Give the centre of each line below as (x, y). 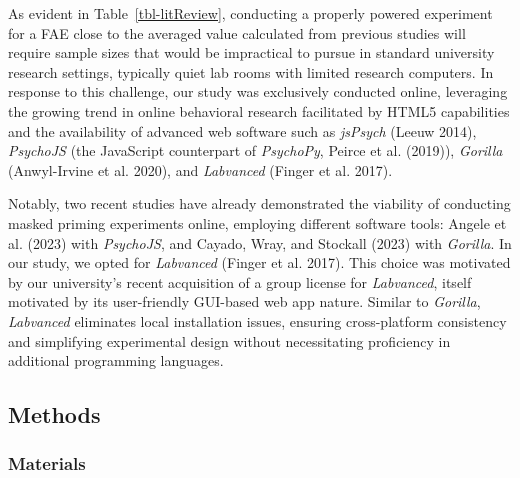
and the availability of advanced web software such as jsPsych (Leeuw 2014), (242, 130)
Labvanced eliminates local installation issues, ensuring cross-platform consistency (257, 320)
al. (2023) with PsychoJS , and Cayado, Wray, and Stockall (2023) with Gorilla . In (260, 242)
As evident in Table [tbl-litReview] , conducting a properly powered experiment (250, 13)
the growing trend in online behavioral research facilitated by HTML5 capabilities (259, 110)
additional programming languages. (116, 360)
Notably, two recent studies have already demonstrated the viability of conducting (259, 203)
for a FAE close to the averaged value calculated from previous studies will (237, 32)
